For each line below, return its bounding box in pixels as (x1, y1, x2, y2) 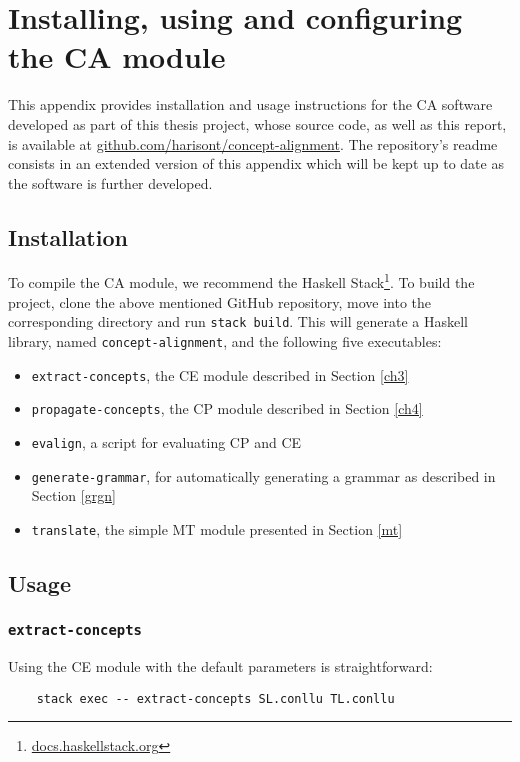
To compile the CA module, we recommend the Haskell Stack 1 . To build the (8, 269, 475, 293)
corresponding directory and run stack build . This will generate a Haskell (8, 311, 468, 332)
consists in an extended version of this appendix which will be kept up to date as (8, 153, 504, 174)
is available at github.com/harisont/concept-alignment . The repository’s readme (8, 133, 498, 154)
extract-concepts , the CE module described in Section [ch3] (31, 364, 409, 385)
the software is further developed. (8, 172, 213, 193)
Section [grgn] (31, 485, 116, 506)
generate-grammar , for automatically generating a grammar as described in (31, 465, 496, 486)
